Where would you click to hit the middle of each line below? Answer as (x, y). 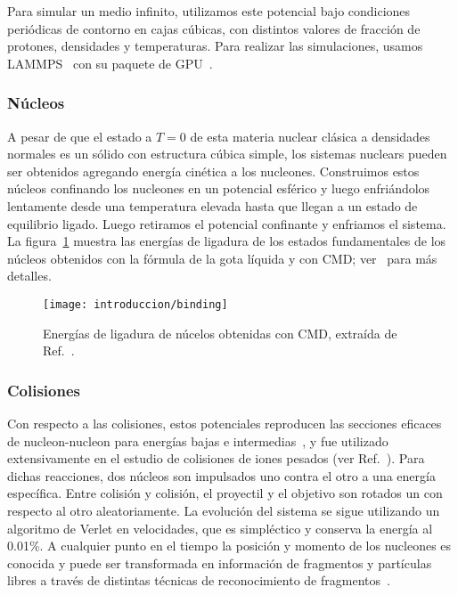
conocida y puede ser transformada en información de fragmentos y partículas (220, 562)
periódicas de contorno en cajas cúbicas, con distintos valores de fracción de (214, 28)
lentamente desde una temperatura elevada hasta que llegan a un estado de (213, 205)
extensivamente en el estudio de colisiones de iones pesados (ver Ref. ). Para (216, 458)
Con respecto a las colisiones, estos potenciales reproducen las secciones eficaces (225, 423)
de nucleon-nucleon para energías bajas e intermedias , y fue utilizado (198, 440)
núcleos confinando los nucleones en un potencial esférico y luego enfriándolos (219, 188)
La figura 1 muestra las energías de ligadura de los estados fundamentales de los (227, 241)
